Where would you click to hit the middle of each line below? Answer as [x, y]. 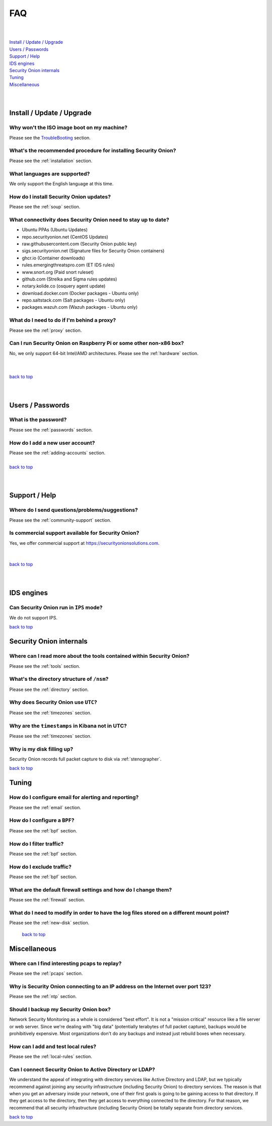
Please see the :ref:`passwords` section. [51, 430]
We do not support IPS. [33, 617]
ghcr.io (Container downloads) [53, 258]
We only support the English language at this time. [61, 183]
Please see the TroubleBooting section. [50, 137]
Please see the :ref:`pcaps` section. [46, 973]
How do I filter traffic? [37, 843]
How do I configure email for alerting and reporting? [74, 797]
